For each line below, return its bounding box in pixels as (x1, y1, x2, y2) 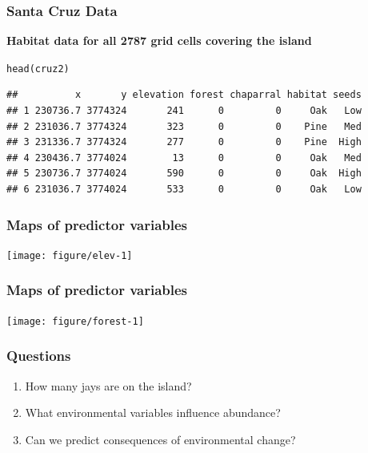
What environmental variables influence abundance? (25, 404, 281, 421)
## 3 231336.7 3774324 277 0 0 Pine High (6, 136, 362, 148)
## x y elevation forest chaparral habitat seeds (6, 89, 362, 101)
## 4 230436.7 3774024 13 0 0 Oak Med (6, 152, 362, 164)
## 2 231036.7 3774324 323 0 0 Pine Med (6, 120, 362, 132)
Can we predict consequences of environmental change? (25, 431, 296, 447)
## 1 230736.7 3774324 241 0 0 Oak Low (6, 105, 362, 117)
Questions (6, 346, 71, 366)
